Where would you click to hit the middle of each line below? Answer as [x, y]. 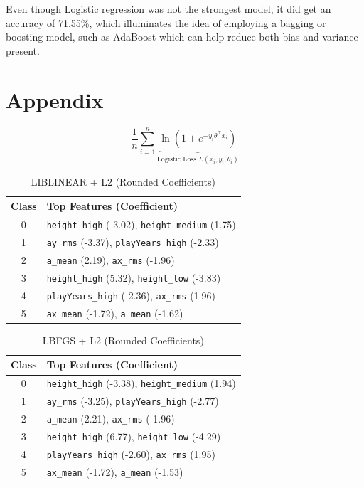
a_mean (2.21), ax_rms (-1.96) [111, 419]
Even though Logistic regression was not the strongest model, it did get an [168, 9]
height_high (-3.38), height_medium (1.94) [141, 383]
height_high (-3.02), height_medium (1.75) [141, 224]
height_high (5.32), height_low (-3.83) [134, 277]
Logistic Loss [177, 160]
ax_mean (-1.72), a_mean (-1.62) [115, 313]
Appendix [55, 99]
